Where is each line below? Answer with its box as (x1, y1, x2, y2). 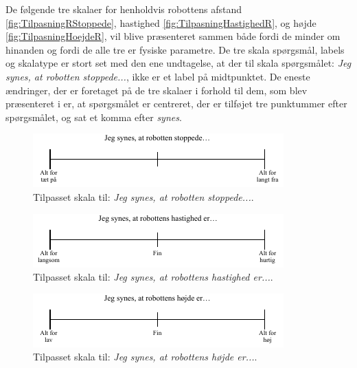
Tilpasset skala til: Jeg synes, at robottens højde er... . (33, 349, 257, 364)
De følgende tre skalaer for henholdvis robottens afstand (5, 2, 242, 16)
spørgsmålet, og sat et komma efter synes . (5, 109, 182, 124)
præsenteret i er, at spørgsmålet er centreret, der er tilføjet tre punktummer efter (5, 96, 347, 111)
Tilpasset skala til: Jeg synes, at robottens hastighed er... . (33, 270, 273, 284)
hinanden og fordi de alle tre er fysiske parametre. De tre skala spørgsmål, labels (5, 42, 345, 56)
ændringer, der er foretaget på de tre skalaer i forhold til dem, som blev (5, 83, 308, 97)
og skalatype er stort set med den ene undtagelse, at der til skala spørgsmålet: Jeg (5, 56, 352, 70)
